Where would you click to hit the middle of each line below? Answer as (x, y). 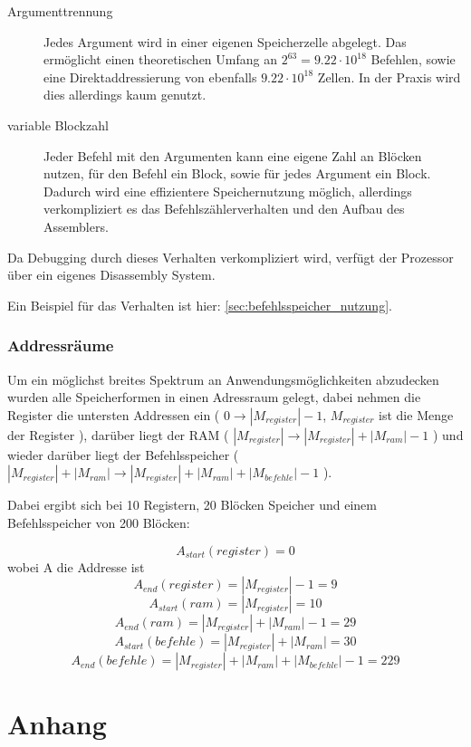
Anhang (57, 724)
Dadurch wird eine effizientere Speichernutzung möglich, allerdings (228, 191)
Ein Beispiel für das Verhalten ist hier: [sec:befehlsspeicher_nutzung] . (200, 305)
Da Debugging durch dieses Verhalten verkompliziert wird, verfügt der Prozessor (231, 257)
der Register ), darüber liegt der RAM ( (118, 434)
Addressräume (61, 345)
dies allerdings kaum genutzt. (125, 95)
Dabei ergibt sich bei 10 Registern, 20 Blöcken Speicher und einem (192, 505)
